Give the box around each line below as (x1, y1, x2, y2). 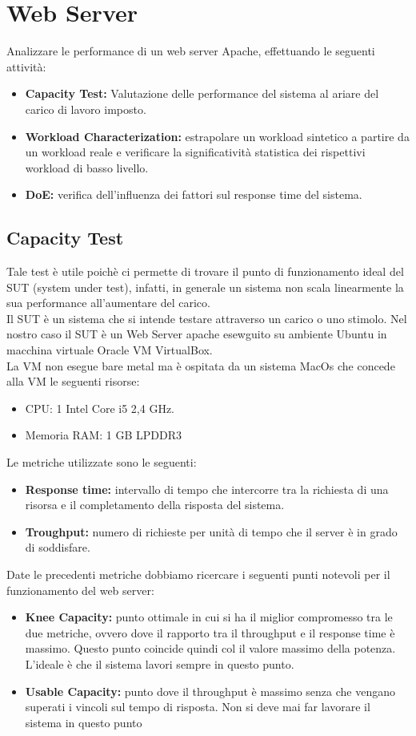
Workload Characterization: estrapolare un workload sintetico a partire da (25, 127, 410, 144)
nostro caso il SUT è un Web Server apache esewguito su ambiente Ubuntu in (6, 326, 387, 342)
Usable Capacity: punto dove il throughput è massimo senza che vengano (25, 682, 396, 699)
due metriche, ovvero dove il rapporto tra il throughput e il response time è (25, 624, 395, 641)
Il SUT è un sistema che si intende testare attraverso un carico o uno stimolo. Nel (6, 309, 407, 326)
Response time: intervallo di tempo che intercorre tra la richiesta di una (25, 480, 389, 497)
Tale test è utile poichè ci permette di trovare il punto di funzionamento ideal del (6, 263, 404, 280)
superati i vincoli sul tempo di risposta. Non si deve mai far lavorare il (25, 698, 370, 715)
